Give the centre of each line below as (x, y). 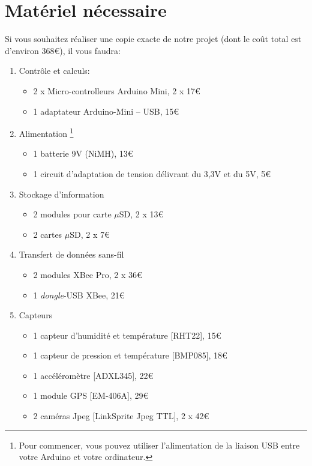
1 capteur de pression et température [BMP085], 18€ (130, 355)
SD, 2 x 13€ (141, 214)
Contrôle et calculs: (54, 71)
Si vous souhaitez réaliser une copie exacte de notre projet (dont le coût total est (153, 39)
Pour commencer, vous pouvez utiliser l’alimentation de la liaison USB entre (159, 445)
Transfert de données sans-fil (71, 254)
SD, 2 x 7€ (90, 234)
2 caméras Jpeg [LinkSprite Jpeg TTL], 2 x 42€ (121, 416)
